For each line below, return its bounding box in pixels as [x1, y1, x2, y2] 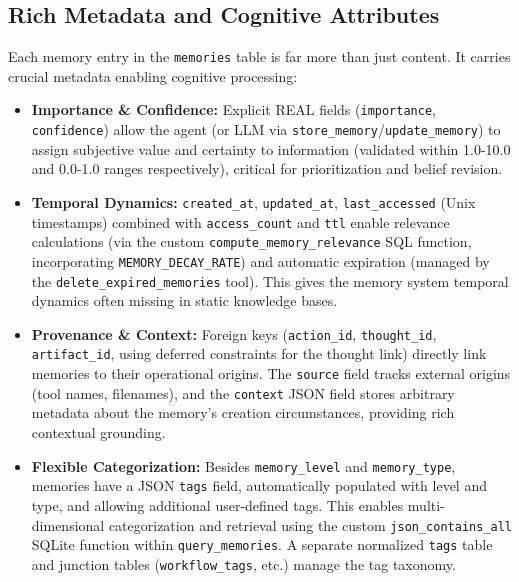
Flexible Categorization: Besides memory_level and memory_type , [31, 455, 456, 476]
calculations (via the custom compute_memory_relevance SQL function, [31, 231, 472, 252]
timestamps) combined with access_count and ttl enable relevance [31, 211, 450, 232]
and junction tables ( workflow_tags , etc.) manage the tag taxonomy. [31, 553, 456, 574]
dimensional [31, 514, 105, 535]
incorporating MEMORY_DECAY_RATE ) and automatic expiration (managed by [31, 250, 490, 271]
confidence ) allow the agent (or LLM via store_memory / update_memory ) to [31, 119, 501, 140]
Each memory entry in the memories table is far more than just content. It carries [8, 46, 511, 67]
